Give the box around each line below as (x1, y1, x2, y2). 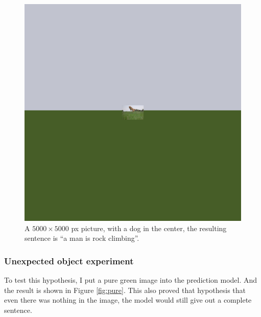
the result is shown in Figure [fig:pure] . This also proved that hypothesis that (4, 284, 246, 295)
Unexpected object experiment (4, 254, 134, 267)
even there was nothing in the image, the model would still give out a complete (4, 295, 252, 305)
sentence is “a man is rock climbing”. (25, 233, 139, 243)
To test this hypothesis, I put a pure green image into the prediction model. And (4, 275, 257, 285)
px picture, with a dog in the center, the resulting (71, 222, 227, 233)
